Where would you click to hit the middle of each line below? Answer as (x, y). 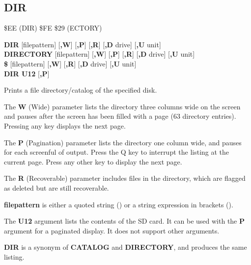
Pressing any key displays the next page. (65, 125)
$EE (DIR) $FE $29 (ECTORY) (53, 28)
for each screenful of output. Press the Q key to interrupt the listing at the (117, 152)
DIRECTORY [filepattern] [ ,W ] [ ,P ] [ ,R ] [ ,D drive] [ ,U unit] (99, 54)
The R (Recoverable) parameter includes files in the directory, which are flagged (125, 178)
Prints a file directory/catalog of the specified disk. (81, 90)
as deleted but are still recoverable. (56, 187)
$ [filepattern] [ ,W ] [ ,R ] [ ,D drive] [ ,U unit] (70, 63)
